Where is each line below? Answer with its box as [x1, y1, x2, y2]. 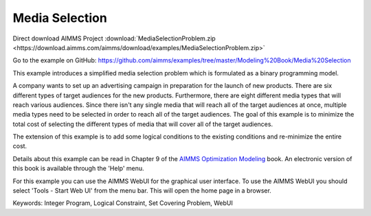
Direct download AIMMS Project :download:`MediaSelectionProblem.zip [12, 34, 216, 43]
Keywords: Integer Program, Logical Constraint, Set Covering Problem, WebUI [12, 199, 234, 207]
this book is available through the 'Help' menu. [12, 165, 144, 173]
